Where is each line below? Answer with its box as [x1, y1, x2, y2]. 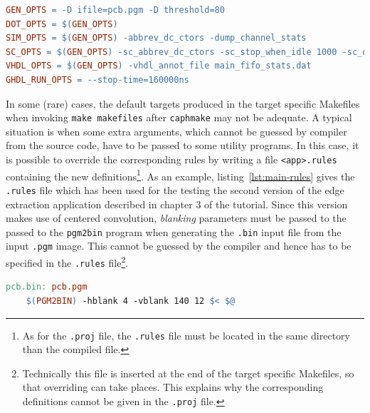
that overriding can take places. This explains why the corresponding [22, 379, 324, 394]
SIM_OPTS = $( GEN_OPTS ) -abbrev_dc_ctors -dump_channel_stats [6, 33, 307, 44]
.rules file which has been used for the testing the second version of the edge [6, 182, 344, 197]
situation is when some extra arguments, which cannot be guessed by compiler [6, 123, 347, 138]
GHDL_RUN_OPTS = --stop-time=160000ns [6, 74, 189, 85]
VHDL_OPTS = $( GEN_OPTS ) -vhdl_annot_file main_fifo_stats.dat [6, 61, 312, 71]
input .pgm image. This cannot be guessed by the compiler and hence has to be [6, 238, 351, 253]
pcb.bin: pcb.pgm [6, 282, 88, 292]
